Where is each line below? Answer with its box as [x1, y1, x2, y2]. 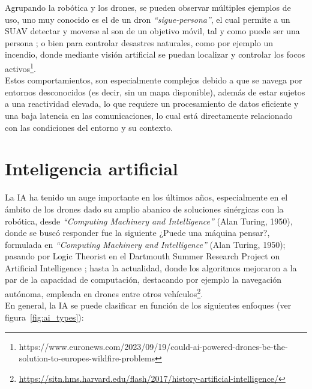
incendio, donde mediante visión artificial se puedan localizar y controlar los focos [5, 48, 305, 61]
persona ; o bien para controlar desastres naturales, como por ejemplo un [5, 36, 274, 49]
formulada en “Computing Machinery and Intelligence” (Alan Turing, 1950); [5, 238, 286, 250]
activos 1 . [5, 60, 36, 74]
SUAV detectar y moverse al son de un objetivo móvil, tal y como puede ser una [5, 25, 300, 37]
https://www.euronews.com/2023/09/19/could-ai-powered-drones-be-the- [19, 340, 288, 352]
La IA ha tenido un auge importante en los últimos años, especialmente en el [5, 191, 288, 204]
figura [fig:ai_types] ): [5, 310, 84, 323]
